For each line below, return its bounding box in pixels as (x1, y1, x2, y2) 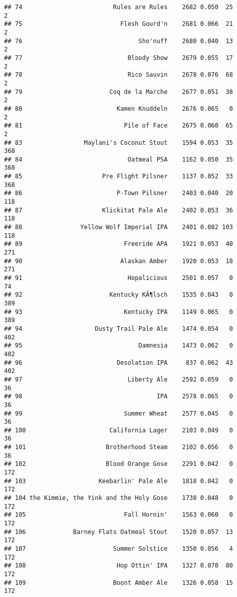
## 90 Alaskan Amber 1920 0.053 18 (4, 257, 233, 265)
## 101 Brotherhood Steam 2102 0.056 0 (4, 444, 233, 451)
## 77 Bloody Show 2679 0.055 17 (4, 54, 233, 61)
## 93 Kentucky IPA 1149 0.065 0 (4, 308, 233, 316)
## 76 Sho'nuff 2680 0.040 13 (4, 37, 233, 45)
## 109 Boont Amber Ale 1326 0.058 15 (4, 579, 233, 586)
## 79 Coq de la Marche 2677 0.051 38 (4, 88, 233, 96)
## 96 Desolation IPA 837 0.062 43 (4, 359, 233, 366)
